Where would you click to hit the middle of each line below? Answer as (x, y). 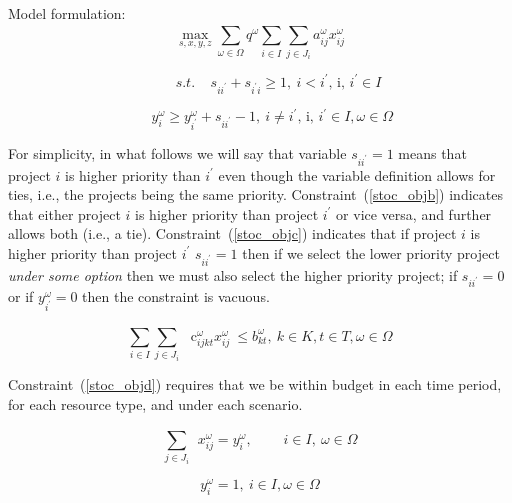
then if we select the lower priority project (371, 252)
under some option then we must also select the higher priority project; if (233, 274)
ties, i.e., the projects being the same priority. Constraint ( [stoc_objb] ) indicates (255, 194)
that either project (64, 213)
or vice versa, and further (414, 213)
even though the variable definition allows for (357, 174)
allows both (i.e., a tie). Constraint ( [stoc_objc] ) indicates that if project (232, 233)
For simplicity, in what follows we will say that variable (177, 152)
